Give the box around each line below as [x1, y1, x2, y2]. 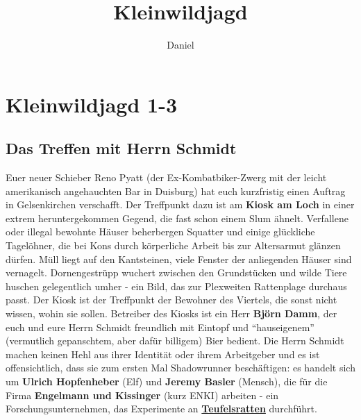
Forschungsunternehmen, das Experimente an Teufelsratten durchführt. [6, 401, 317, 416]
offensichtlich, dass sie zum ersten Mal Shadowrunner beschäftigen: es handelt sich [6, 360, 355, 375]
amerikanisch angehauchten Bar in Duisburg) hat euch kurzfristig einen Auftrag [6, 183, 346, 198]
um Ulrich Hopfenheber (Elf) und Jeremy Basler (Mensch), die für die [6, 374, 328, 389]
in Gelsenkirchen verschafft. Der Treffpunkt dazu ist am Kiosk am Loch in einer [6, 197, 355, 212]
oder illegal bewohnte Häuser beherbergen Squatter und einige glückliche [6, 224, 315, 239]
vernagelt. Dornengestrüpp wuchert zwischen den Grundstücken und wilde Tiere [6, 265, 347, 280]
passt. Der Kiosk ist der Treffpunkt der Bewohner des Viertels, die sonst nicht [6, 292, 337, 307]
